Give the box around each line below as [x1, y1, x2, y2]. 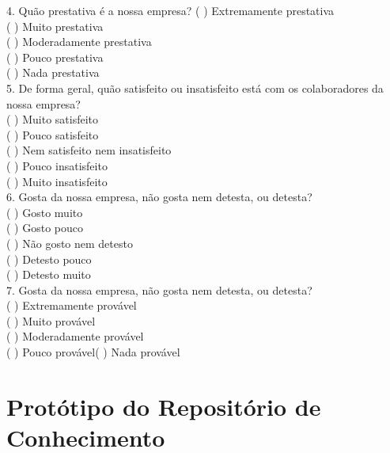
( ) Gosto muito [6, 204, 83, 220]
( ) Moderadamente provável [6, 328, 144, 345]
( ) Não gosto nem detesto [6, 234, 133, 251]
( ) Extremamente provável [6, 297, 137, 314]
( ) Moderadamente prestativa [6, 33, 152, 50]
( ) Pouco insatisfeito [6, 157, 108, 173]
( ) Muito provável [6, 312, 96, 329]
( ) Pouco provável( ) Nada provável [6, 344, 180, 360]
